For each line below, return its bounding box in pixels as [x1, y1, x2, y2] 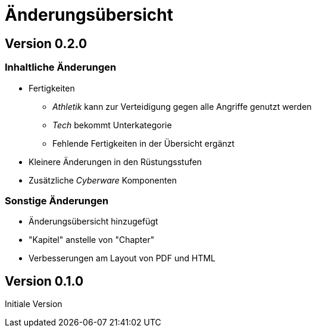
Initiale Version [5, 299, 62, 309]
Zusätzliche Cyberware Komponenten [29, 175, 177, 185]
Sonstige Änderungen [5, 194, 109, 207]
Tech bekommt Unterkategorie [52, 119, 172, 130]
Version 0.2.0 [5, 36, 87, 51]
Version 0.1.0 [5, 273, 84, 289]
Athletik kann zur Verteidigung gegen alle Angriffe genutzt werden [52, 101, 312, 112]
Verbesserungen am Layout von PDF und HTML [29, 253, 215, 264]
